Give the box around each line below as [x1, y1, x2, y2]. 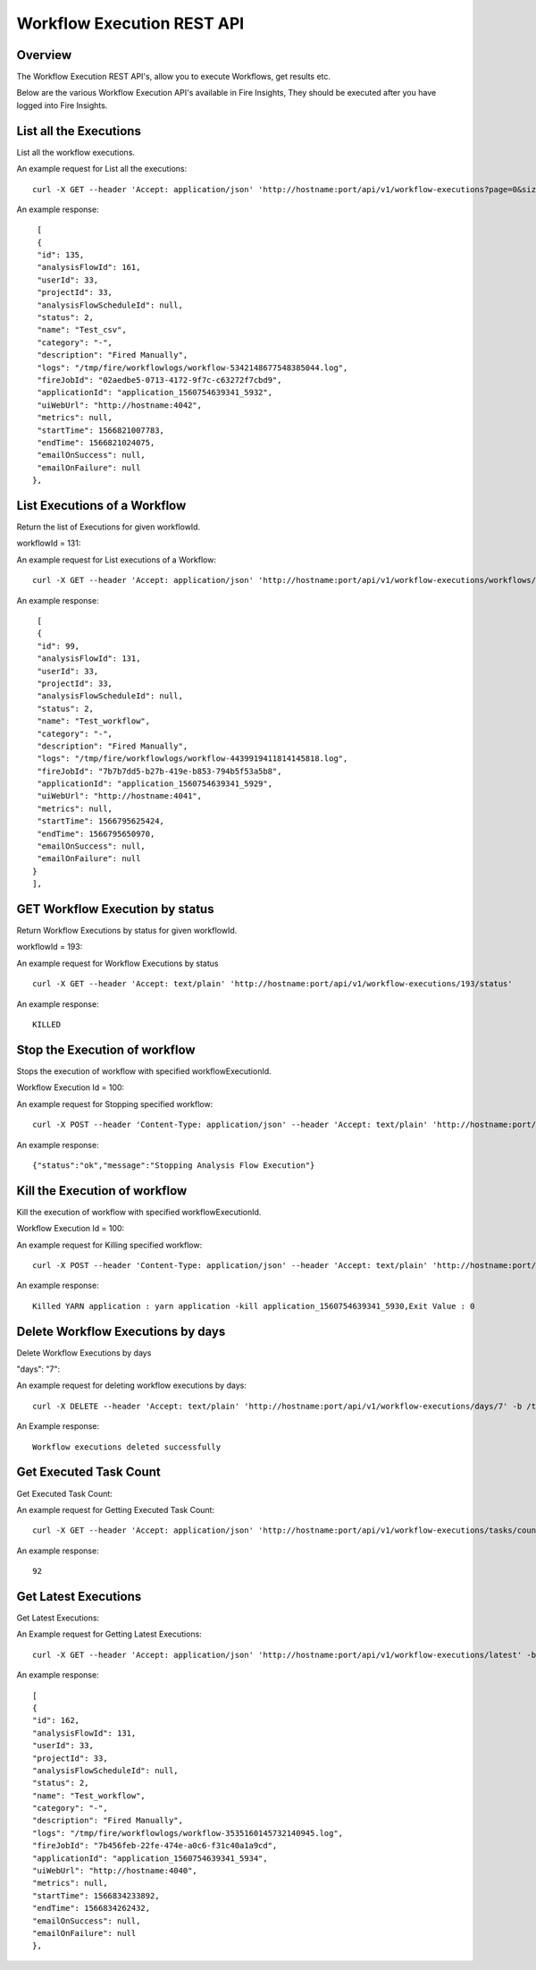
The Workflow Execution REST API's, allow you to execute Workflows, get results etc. [16, 72, 331, 82]
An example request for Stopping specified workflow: [16, 1098, 214, 1109]
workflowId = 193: [16, 942, 83, 952]
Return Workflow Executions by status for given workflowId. [16, 926, 238, 936]
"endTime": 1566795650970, [37, 828, 155, 839]
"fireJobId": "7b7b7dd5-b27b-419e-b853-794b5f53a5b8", [37, 765, 282, 776]
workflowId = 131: [16, 537, 81, 549]
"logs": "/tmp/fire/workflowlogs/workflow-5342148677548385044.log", [37, 362, 348, 373]
